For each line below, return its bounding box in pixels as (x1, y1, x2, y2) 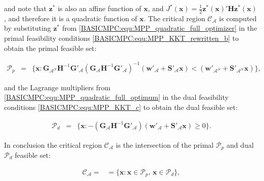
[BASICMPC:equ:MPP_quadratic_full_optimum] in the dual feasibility (4, 92, 229, 102)
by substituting (4, 23, 51, 33)
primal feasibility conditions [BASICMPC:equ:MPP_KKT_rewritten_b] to (4, 33, 239, 43)
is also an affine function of (58, 3, 142, 13)
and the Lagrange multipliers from (4, 82, 111, 92)
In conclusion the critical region (4, 139, 102, 150)
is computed (219, 13, 257, 23)
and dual (226, 139, 254, 150)
